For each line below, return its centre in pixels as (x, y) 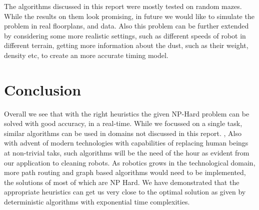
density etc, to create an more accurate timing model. (86, 55)
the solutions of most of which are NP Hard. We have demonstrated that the (122, 182)
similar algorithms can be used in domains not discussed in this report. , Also (123, 133)
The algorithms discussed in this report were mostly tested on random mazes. (123, 6)
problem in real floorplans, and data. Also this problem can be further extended (126, 26)
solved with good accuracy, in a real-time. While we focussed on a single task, (123, 123)
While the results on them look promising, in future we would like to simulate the (129, 16)
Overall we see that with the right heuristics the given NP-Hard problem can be (127, 113)
